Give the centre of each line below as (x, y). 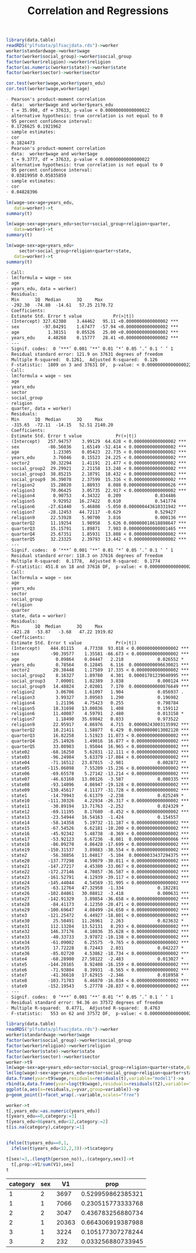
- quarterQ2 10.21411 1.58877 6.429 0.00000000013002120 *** (98, 730)
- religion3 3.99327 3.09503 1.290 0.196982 (92, 697)
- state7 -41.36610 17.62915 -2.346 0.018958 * (95, 975)
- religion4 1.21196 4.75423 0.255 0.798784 (92, 703)
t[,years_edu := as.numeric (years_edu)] (53, 1111)
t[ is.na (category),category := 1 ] (45, 1127)
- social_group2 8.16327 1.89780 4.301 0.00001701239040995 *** (98, 676)
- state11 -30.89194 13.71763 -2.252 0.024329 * (95, 806)
